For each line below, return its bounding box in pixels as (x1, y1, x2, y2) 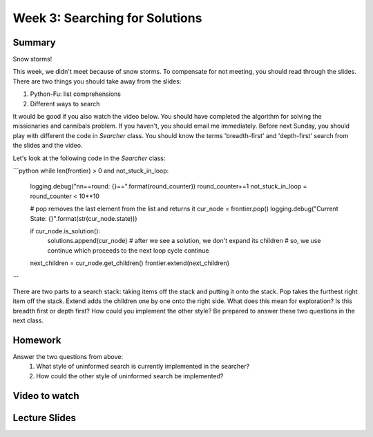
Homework (12, 334, 61, 346)
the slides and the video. (12, 142, 83, 150)
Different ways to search (30, 99, 100, 108)
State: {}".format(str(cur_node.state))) (30, 214, 137, 222)
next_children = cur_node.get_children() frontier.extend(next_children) (30, 259, 230, 267)
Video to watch (12, 390, 79, 402)
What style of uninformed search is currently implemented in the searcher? (36, 362, 250, 371)
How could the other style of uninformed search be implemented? (36, 371, 224, 380)
